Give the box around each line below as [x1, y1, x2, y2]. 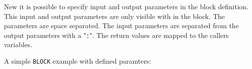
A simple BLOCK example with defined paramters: [4, 56, 151, 66]
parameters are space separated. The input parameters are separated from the [4, 20, 239, 31]
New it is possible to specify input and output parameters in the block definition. [4, 1, 249, 11]
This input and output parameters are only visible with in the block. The [4, 11, 225, 21]
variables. [4, 39, 32, 50]
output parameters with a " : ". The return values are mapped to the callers [4, 30, 229, 40]
